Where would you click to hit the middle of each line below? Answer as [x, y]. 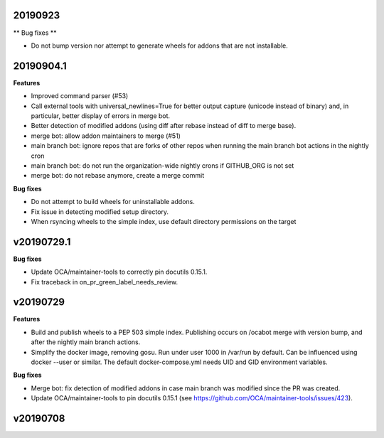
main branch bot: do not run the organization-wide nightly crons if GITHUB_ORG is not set [162, 165]
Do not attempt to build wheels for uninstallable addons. [113, 202]
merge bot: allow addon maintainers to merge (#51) [106, 136]
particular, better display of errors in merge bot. [101, 116]
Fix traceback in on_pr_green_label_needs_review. [104, 282]
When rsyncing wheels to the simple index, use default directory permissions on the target [164, 221]
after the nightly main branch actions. [86, 342]
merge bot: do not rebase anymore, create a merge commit [118, 176]
